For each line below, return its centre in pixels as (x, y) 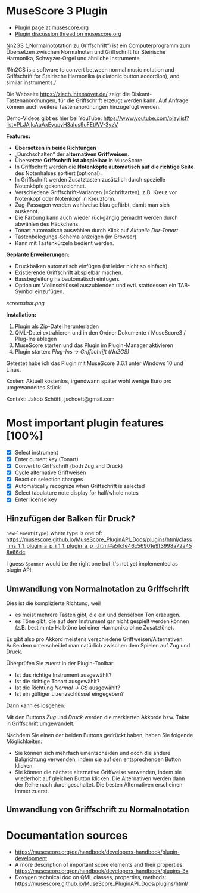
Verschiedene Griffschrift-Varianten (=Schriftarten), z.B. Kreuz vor (96, 192)
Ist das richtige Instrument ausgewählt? (63, 675)
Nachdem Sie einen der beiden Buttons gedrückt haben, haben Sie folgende (100, 735)
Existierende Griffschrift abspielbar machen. (69, 272)
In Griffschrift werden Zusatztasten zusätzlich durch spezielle (90, 179)
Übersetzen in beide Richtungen (55, 148)
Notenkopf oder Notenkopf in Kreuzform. (65, 198)
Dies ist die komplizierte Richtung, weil (54, 603)
